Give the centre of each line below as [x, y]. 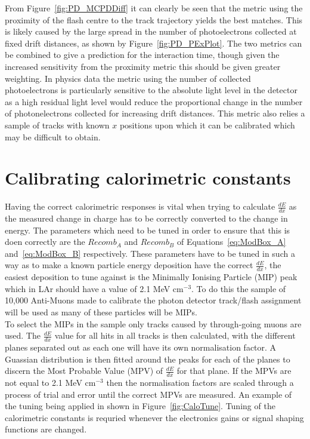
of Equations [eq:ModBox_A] [231, 242]
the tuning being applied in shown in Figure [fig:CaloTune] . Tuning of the [140, 406]
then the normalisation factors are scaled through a [200, 383]
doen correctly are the [45, 242]
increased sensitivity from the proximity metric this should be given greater [143, 66]
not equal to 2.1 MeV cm [50, 383]
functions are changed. [46, 429]
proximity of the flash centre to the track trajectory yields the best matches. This [154, 19]
